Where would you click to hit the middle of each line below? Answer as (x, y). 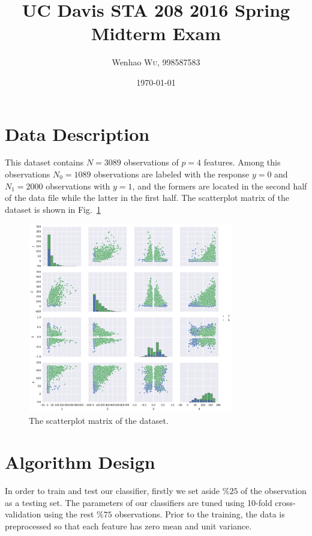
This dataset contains (44, 162)
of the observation (274, 491)
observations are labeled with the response (172, 174)
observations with (78, 186)
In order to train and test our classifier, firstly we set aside (112, 491)
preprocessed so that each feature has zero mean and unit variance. (128, 526)
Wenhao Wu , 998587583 (156, 62)
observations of (151, 162)
